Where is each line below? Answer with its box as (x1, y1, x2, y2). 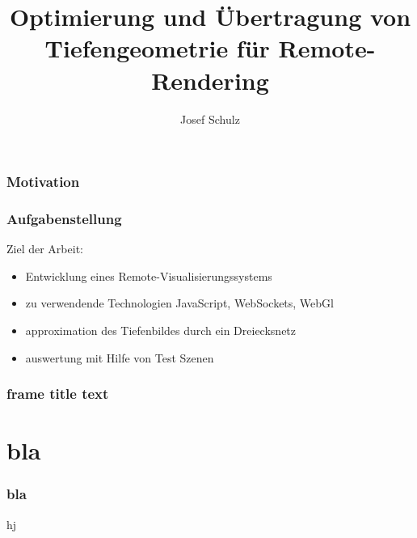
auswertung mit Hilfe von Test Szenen (25, 349, 214, 366)
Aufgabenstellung (6, 208, 122, 228)
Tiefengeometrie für (44, 32, 270, 65)
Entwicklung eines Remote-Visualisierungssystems (25, 267, 272, 284)
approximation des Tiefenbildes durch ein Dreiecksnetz (25, 322, 297, 339)
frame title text (6, 383, 109, 404)
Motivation (6, 172, 80, 192)
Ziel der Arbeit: (6, 240, 83, 257)
